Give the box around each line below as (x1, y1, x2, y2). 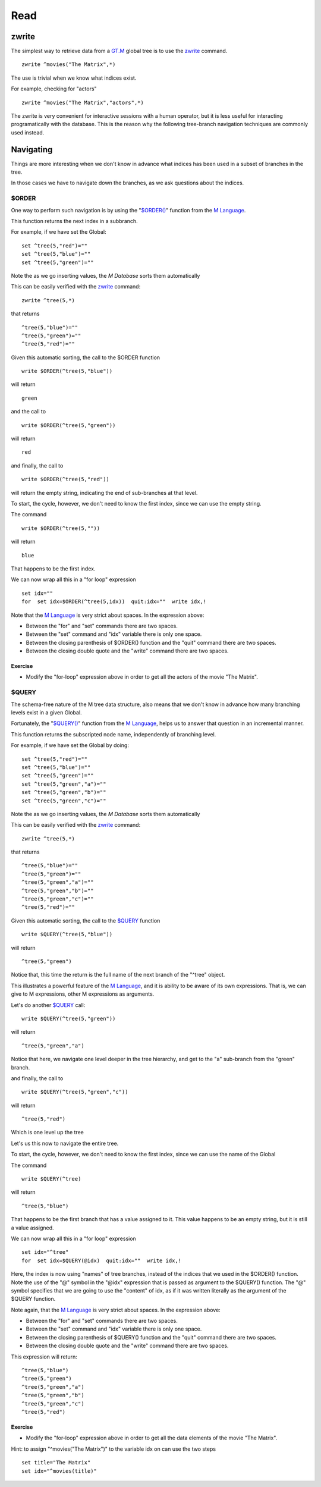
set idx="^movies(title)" (21, 1467, 97, 1475)
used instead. (11, 128, 45, 136)
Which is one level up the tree (11, 1129, 84, 1136)
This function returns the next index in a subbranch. (11, 218, 138, 225)
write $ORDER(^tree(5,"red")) (21, 476, 110, 483)
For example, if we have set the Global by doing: (11, 742, 129, 749)
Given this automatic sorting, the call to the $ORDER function (11, 354, 160, 361)
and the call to (11, 408, 46, 415)
